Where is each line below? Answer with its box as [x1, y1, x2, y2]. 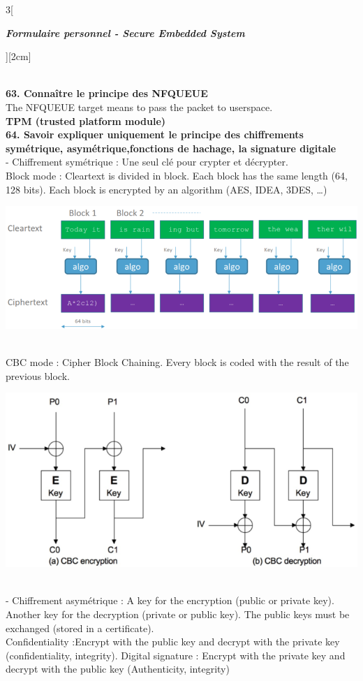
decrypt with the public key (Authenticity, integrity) [6, 661, 230, 676]
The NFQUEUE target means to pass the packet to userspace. [6, 99, 273, 114]
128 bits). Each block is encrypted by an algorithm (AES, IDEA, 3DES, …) [6, 182, 327, 196]
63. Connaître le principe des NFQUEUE [6, 86, 208, 101]
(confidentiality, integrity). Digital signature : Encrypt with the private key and [6, 647, 346, 662]
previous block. [6, 368, 70, 383]
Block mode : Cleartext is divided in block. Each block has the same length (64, [6, 168, 348, 182]
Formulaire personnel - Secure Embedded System [6, 25, 245, 40]
